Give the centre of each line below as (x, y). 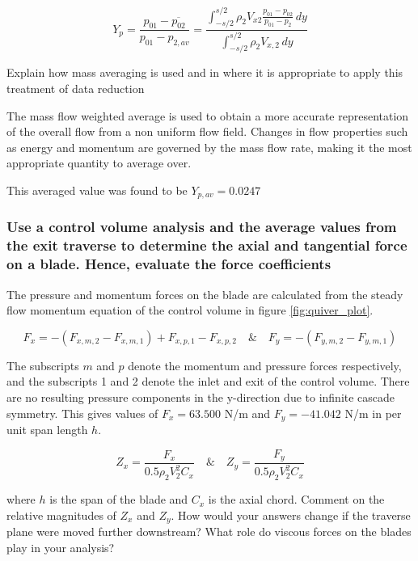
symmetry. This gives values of (82, 413)
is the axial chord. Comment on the (296, 499)
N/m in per (373, 413)
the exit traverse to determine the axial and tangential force (207, 245)
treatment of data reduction (76, 89)
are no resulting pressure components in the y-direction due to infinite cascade (201, 396)
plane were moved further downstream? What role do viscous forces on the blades (209, 531)
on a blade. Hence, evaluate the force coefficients (169, 264)
